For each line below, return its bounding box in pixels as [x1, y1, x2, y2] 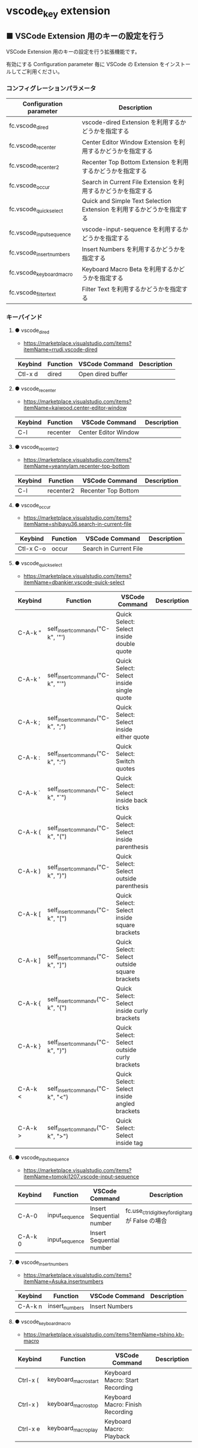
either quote [115, 733, 150, 741]
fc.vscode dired [9, 122, 49, 131]
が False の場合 [125, 1217, 167, 1225]
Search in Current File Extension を [81, 178, 179, 186]
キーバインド [6, 313, 42, 321]
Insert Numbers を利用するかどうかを [81, 245, 186, 253]
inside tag [115, 1139, 143, 1147]
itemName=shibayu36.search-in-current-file [23, 521, 131, 528]
